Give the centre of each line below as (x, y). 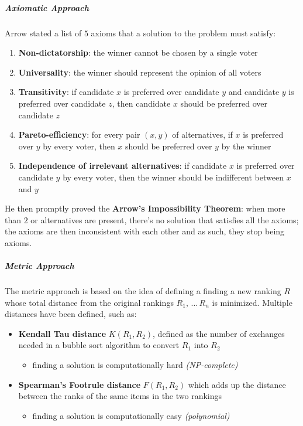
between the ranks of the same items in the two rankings (120, 396)
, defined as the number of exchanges (219, 333)
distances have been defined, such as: (71, 314)
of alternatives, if (202, 134)
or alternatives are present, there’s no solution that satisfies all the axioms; (165, 219)
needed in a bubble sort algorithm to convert (99, 345)
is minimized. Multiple (252, 302)
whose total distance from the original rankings (89, 302)
